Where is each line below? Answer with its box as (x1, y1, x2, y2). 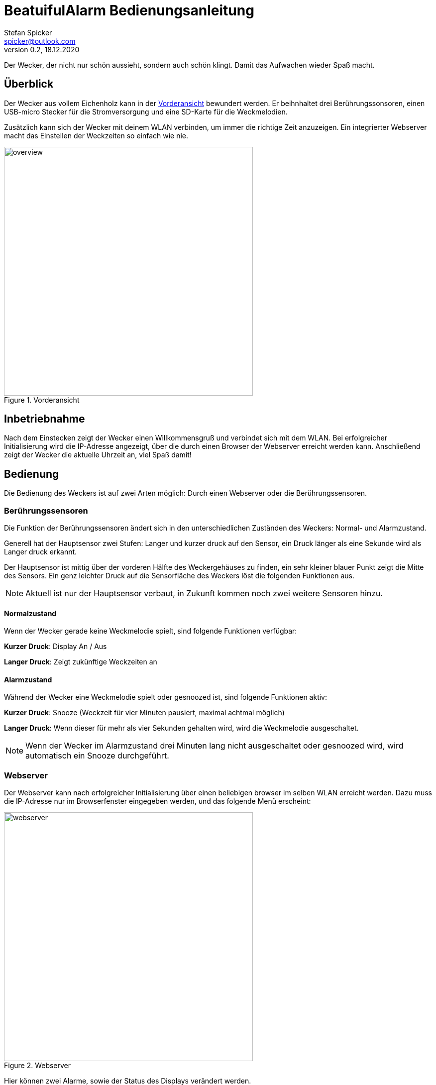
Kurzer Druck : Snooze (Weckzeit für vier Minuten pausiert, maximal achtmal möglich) (4, 708, 285, 717)
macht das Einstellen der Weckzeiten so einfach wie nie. (4, 131, 189, 140)
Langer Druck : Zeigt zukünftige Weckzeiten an (4, 657, 157, 666)
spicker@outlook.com (4, 36, 76, 45)
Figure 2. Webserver (4, 1061, 71, 1070)
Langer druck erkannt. (4, 547, 77, 556)
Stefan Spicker (4, 28, 52, 37)
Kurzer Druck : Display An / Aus (4, 642, 107, 651)
